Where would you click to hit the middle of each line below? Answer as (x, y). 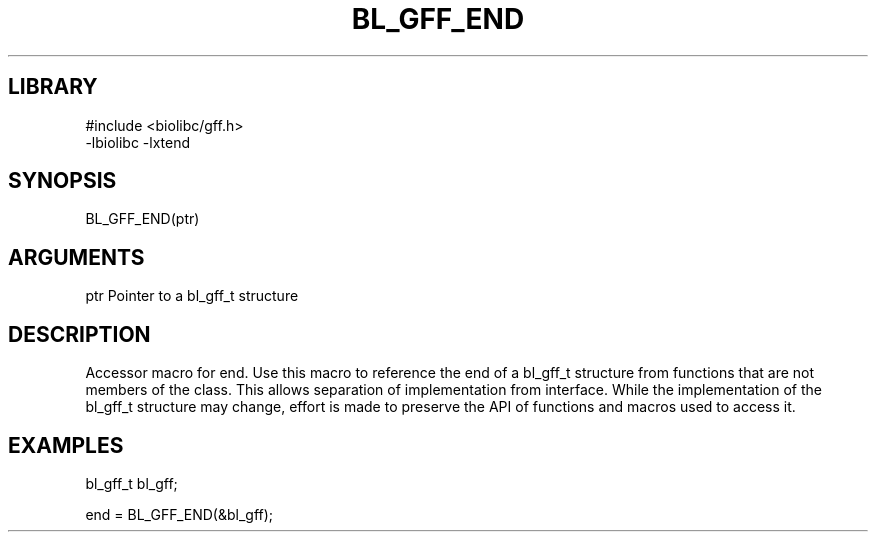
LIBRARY (53, 87)
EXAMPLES (66, 445)
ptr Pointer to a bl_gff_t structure (192, 296)
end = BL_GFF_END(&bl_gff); (179, 514)
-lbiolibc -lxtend (138, 142)
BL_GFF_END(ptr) (142, 219)
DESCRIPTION (79, 334)
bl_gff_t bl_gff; (131, 483)
